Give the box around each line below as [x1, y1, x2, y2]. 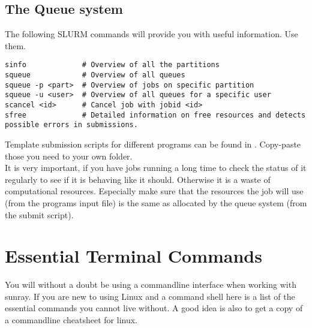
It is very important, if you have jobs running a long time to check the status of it [5, 161, 307, 174]
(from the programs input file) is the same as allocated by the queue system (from [5, 196, 307, 209]
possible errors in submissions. [5, 121, 138, 130]
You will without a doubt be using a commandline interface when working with [5, 278, 296, 291]
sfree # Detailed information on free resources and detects [5, 110, 306, 119]
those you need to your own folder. [5, 149, 133, 162]
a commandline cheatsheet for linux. [5, 314, 138, 326]
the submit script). [5, 208, 74, 221]
